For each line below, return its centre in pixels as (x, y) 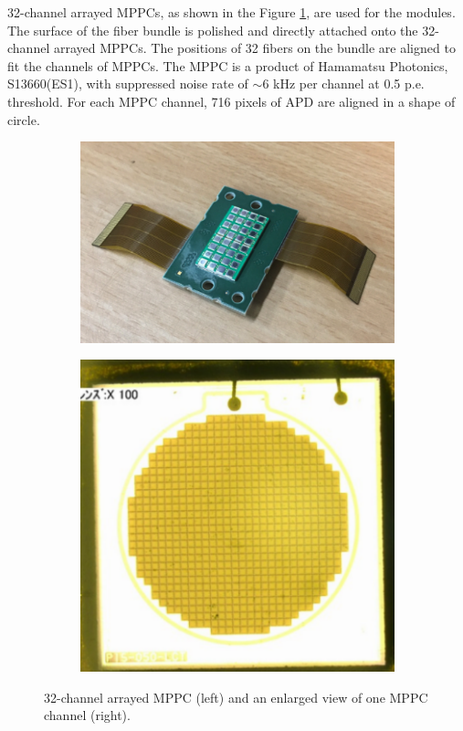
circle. (24, 119)
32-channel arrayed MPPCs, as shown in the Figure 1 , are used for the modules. (231, 12)
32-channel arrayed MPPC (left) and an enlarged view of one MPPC (236, 697)
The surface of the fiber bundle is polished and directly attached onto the (213, 30)
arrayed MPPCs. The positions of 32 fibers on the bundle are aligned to (254, 48)
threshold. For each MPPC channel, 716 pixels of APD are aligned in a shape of (231, 101)
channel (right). (87, 715)
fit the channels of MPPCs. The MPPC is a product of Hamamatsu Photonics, (228, 65)
